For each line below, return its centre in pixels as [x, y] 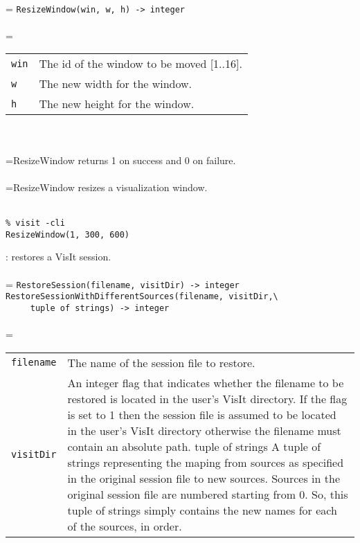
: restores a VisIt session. [58, 257]
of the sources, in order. [125, 526]
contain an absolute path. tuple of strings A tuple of [194, 446]
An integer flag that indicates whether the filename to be [206, 382]
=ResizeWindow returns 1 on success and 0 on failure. [121, 160]
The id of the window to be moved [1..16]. [141, 64]
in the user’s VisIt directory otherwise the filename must [204, 430]
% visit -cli [35, 223]
